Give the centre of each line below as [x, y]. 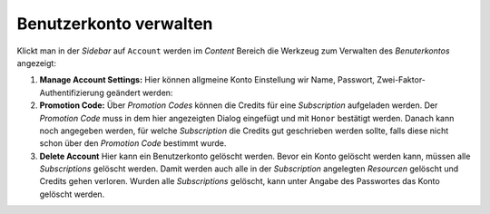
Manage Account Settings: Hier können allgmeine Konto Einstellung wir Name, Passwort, [207, 80]
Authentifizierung [72, 92]
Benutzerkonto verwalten [115, 24]
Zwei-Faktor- [402, 80]
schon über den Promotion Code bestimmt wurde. [133, 143]
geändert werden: [139, 92]
